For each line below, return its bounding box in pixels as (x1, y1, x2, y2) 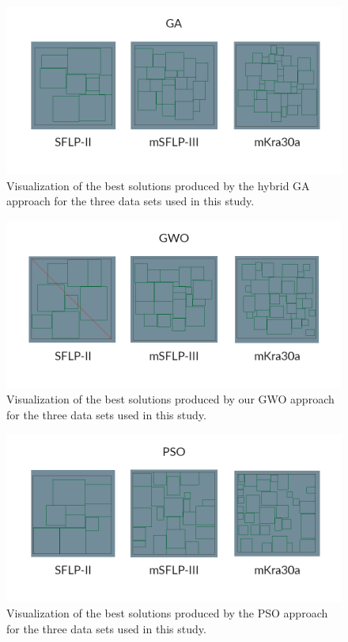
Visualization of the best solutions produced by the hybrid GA (6, 177, 310, 193)
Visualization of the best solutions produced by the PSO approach (6, 605, 328, 621)
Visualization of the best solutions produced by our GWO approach (6, 391, 335, 407)
